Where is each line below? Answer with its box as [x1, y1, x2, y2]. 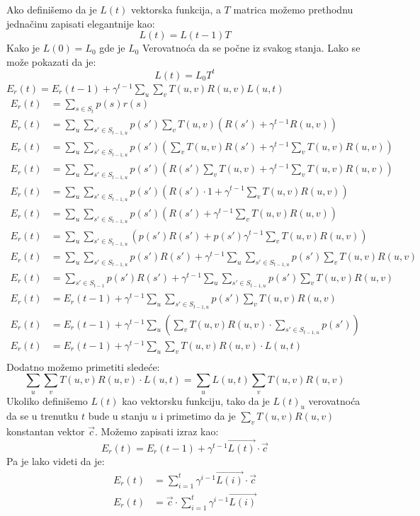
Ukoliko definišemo [6, 393, 88, 408]
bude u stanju [88, 408, 149, 423]
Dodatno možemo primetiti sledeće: [6, 359, 160, 374]
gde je [99, 40, 125, 55]
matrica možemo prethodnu [233, 2, 353, 16]
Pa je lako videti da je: [6, 453, 105, 468]
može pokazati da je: [6, 54, 96, 69]
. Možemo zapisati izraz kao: [95, 424, 219, 439]
